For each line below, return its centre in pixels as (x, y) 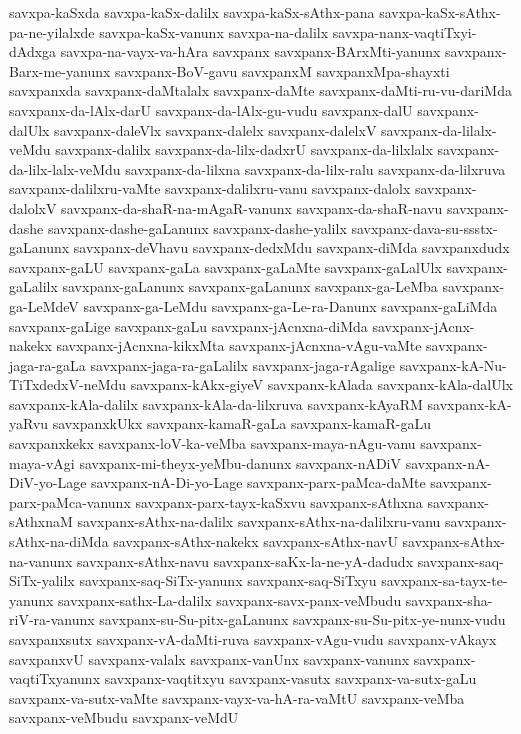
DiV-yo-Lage (48, 482)
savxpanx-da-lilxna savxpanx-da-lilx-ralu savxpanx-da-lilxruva (315, 168)
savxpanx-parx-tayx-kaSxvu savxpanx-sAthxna (279, 501)
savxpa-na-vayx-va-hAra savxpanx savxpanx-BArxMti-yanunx (250, 51)
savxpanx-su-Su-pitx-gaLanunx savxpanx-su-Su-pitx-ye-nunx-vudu (302, 619)
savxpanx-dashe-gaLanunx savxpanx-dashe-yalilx (197, 227)
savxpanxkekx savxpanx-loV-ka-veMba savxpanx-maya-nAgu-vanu (212, 443)
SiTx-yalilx (42, 580)
